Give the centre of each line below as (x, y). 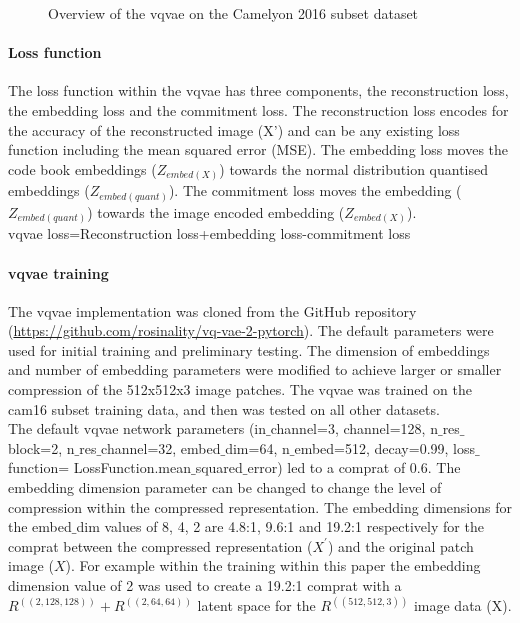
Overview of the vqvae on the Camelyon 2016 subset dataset (233, 13)
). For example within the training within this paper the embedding (273, 565)
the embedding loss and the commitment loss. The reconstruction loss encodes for (258, 109)
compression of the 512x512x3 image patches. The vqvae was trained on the (240, 389)
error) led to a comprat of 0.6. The (354, 467)
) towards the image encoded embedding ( (216, 211)
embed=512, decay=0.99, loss (385, 447)
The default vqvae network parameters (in (137, 428)
